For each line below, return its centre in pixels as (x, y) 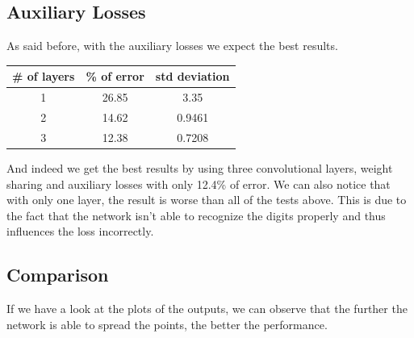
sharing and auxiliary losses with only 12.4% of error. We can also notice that (199, 184)
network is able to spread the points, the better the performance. (167, 324)
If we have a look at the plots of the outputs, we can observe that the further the (207, 309)
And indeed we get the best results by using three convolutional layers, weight (200, 167)
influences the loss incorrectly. (80, 231)
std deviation (192, 76)
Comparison (58, 275)
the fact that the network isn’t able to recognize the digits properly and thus (196, 215)
